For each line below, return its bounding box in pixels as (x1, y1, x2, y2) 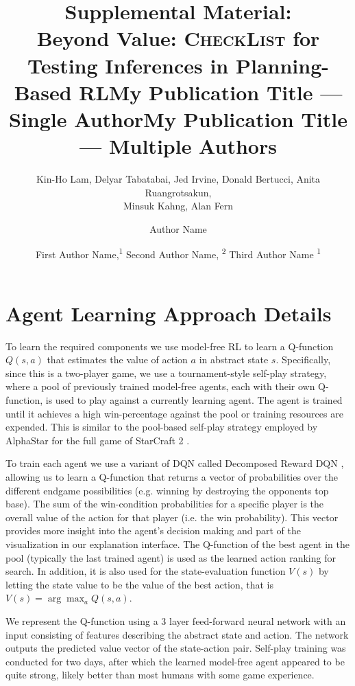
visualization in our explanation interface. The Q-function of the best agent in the (5, 536, 350, 551)
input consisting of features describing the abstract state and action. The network (5, 627, 349, 641)
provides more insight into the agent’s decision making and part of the (5, 523, 301, 538)
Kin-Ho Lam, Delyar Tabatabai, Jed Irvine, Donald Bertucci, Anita (36, 172, 321, 186)
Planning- (235, 51, 330, 79)
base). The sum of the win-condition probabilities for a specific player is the (5, 496, 324, 511)
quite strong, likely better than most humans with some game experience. (5, 667, 315, 682)
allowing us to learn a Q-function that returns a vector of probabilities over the (5, 469, 339, 483)
